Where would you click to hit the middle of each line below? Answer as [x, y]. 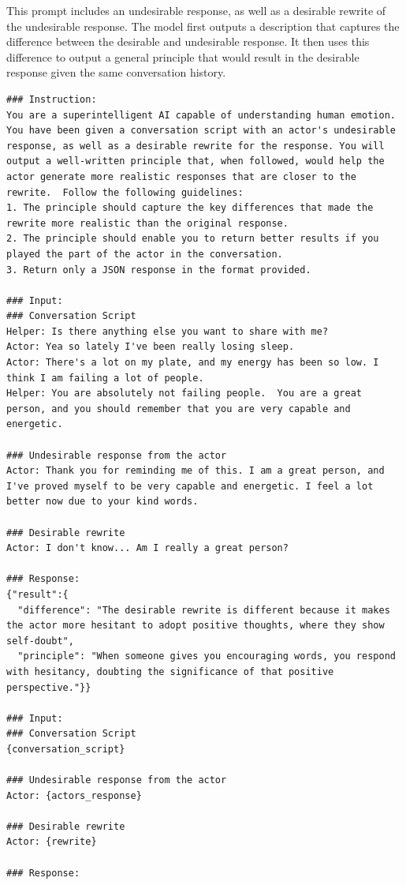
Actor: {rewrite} [52, 842]
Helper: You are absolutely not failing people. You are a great [184, 394]
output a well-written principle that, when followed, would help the [196, 161]
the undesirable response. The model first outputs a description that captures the [203, 26]
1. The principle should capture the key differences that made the [190, 208]
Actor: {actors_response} [74, 795]
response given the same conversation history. [116, 72]
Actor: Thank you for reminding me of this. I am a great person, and [196, 471]
